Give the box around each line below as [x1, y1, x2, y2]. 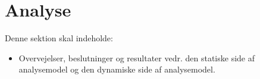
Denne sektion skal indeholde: [5, 32, 113, 44]
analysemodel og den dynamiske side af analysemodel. [18, 63, 215, 75]
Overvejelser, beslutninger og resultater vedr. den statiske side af [18, 51, 255, 64]
